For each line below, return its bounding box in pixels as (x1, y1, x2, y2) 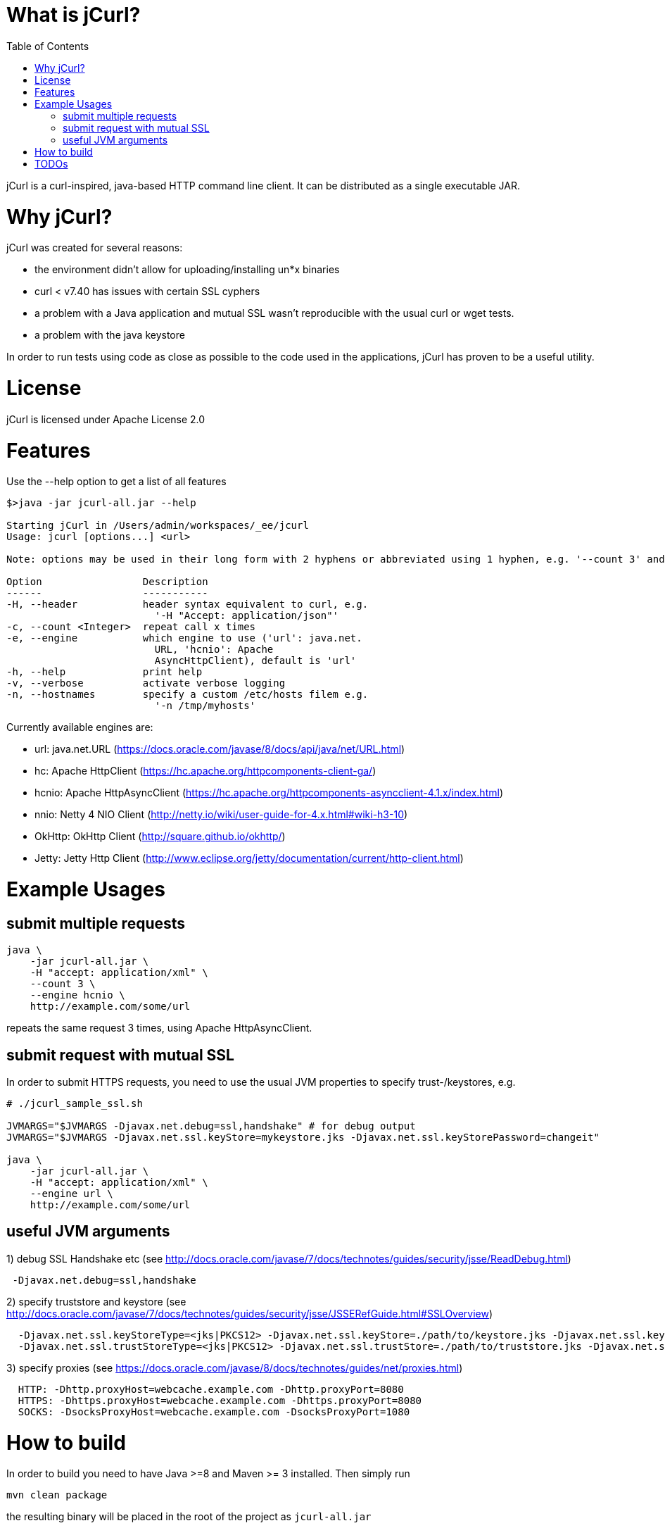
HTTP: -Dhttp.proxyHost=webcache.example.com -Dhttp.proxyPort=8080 (18, 1383, 404, 1395)
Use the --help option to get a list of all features (6, 475, 227, 488)
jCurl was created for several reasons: (6, 242, 183, 254)
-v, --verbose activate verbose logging (6, 677, 286, 689)
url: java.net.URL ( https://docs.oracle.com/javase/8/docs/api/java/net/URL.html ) (34, 743, 405, 756)
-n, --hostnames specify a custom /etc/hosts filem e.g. (6, 689, 369, 701)
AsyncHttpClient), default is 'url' (154, 655, 357, 667)
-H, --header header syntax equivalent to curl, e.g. (6, 599, 369, 610)
